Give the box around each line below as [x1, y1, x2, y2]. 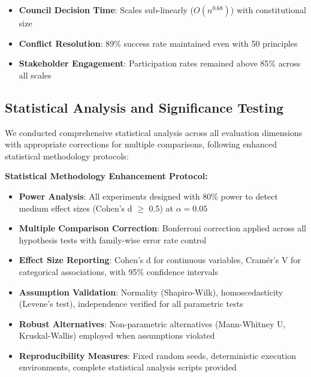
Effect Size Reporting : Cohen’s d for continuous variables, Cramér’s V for [19, 254, 301, 266]
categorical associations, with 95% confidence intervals [19, 265, 218, 278]
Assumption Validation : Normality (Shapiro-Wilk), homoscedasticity [19, 285, 283, 298]
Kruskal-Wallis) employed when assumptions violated [19, 329, 215, 342]
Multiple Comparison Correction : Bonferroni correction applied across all [19, 222, 306, 234]
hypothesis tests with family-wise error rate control [19, 233, 207, 246]
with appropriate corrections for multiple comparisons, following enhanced [5, 138, 277, 150]
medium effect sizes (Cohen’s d [19, 201, 132, 214]
